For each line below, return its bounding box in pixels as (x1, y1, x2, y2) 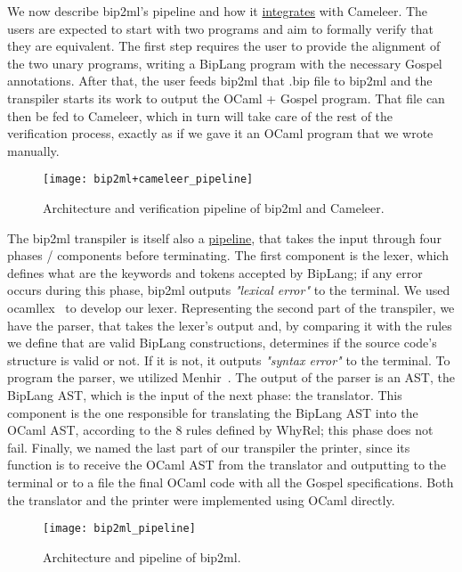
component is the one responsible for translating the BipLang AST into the (7, 403, 418, 421)
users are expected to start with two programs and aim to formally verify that (7, 19, 434, 37)
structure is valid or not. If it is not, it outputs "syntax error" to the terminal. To (7, 350, 450, 369)
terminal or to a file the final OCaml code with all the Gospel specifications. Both (7, 472, 454, 491)
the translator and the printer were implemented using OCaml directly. (7, 490, 395, 509)
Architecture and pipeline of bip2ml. (43, 547, 241, 566)
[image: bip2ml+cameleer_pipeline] (43, 173, 254, 186)
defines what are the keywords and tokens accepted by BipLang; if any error (7, 263, 423, 282)
